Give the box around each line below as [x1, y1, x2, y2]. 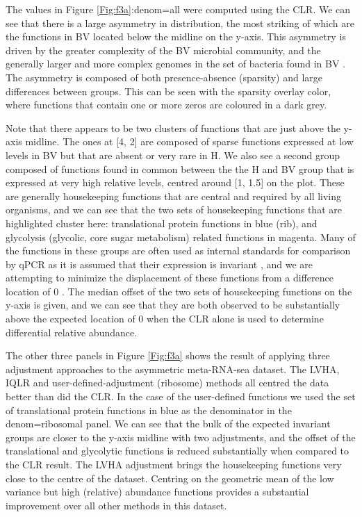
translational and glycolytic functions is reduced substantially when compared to [6, 443, 349, 458]
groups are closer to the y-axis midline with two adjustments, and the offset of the [6, 429, 356, 444]
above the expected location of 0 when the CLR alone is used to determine [6, 311, 324, 326]
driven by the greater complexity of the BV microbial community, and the [6, 42, 321, 57]
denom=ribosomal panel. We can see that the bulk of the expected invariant [6, 416, 331, 431]
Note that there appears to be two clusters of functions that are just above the [6, 120, 340, 135]
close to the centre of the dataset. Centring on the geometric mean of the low [6, 470, 334, 485]
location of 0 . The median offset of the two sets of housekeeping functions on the [6, 284, 352, 298]
